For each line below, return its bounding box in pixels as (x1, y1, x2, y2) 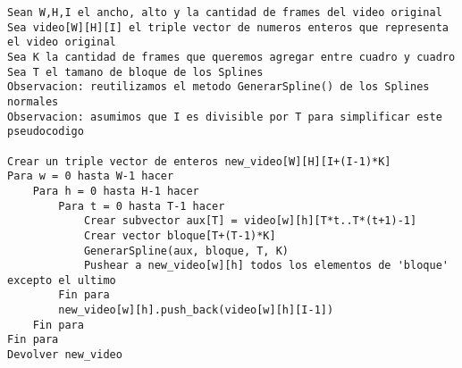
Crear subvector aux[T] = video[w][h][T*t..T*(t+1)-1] (83, 214, 417, 228)
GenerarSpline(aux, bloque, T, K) (83, 244, 289, 257)
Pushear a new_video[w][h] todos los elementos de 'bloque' (83, 259, 449, 272)
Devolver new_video (7, 348, 122, 362)
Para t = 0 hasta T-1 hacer (58, 199, 225, 213)
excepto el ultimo (7, 273, 116, 287)
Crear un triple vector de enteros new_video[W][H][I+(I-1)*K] (7, 155, 391, 168)
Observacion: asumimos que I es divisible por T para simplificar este (7, 110, 442, 123)
